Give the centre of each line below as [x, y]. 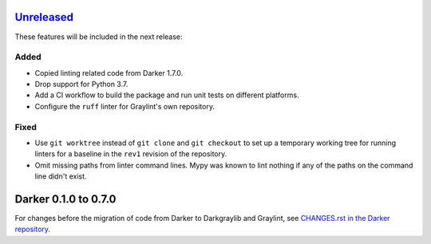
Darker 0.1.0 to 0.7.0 [65, 199]
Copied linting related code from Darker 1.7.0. [109, 73]
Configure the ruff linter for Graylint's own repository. [125, 106]
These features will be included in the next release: [99, 37]
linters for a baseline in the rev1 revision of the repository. [131, 154]
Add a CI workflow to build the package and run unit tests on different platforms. [167, 95]
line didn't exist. [61, 176]
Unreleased [44, 17]
